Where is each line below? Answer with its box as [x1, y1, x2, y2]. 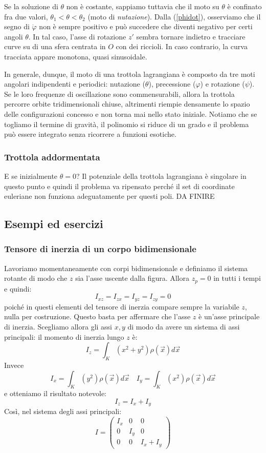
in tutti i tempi [213, 273, 261, 283]
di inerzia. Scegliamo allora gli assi [4, 321, 113, 332]
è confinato [227, 1, 262, 11]
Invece [4, 359, 24, 370]
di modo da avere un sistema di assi [127, 321, 240, 332]
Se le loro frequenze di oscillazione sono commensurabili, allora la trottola [4, 88, 235, 99]
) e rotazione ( [200, 78, 245, 89]
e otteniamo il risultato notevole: [4, 388, 107, 399]
